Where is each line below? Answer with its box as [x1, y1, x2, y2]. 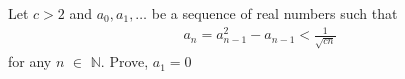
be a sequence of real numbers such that [151, 3, 398, 23]
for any [8, 51, 52, 72]
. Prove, [100, 51, 149, 72]
